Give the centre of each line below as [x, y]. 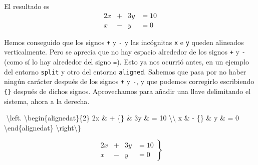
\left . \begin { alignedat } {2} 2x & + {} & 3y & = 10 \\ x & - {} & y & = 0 [123, 118]
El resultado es [27, 6]
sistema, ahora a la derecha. [47, 101]
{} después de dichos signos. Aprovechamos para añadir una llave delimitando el [127, 91]
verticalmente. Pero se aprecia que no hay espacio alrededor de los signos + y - [125, 52]
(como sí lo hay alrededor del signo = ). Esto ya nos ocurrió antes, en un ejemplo [126, 61]
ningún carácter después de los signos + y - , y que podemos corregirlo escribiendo [129, 81]
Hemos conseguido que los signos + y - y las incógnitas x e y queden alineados [124, 42]
